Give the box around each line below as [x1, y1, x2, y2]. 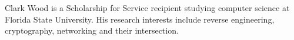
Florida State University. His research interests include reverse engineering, [5, 13, 275, 25]
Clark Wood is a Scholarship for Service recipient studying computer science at [5, 2, 290, 13]
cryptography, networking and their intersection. [5, 24, 179, 37]
